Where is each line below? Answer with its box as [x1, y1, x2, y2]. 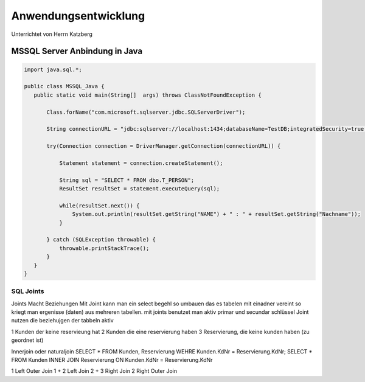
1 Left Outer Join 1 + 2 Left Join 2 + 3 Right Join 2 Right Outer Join [11, 367, 178, 375]
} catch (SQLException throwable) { [46, 236, 156, 243]
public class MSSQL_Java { [24, 83, 105, 90]
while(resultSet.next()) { [59, 202, 140, 209]
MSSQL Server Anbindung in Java [11, 46, 143, 57]
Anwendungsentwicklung [11, 9, 145, 23]
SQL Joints [11, 287, 44, 296]
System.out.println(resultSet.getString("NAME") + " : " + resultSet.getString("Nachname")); [72, 210, 361, 218]
